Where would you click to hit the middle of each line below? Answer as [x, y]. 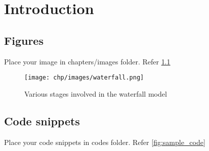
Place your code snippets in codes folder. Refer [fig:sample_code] [105, 142]
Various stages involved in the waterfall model [96, 93]
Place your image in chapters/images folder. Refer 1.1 [87, 61]
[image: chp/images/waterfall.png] [84, 78]
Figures [24, 40]
